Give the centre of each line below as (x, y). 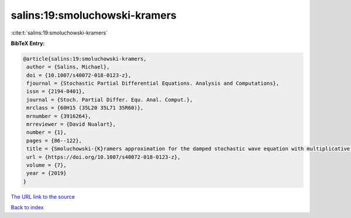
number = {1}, (47, 132)
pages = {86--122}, (54, 141)
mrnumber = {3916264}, (59, 116)
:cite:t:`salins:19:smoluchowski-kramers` (59, 33)
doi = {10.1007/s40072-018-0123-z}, (79, 75)
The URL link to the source (43, 196)
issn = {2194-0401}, (56, 91)
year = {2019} (47, 173)
